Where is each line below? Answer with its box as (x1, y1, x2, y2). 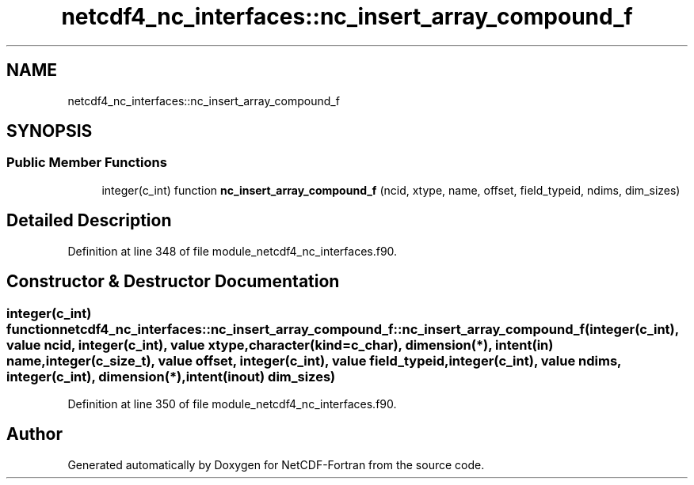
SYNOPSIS (6, 121, 93, 142)
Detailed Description (6, 210, 172, 231)
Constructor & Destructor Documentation (6, 271, 340, 292)
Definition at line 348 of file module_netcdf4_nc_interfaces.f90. (67, 244, 398, 258)
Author (6, 424, 63, 445)
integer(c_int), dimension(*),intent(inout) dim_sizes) (6, 368, 336, 385)
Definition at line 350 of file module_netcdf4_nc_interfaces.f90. (67, 396, 397, 411)
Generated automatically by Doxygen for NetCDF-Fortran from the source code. (67, 457, 485, 472)
